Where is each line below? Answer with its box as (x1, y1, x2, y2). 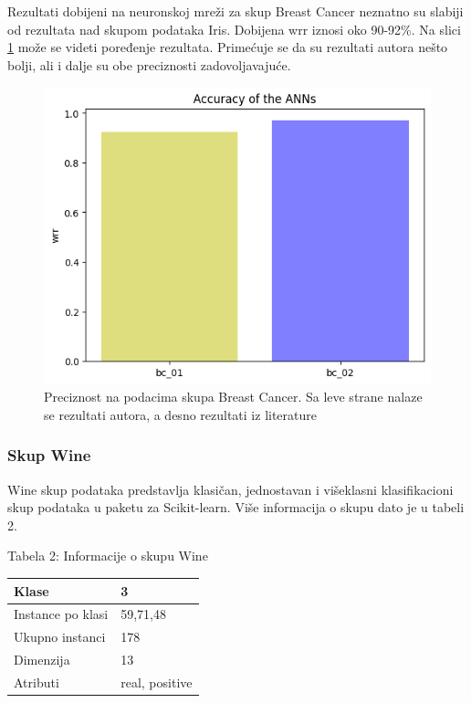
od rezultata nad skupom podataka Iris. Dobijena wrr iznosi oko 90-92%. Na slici (7, 19, 461, 38)
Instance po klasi (14, 604, 109, 624)
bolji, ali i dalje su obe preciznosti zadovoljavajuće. (7, 55, 291, 74)
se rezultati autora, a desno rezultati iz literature (44, 404, 318, 424)
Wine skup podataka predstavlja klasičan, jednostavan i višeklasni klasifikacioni (7, 479, 454, 498)
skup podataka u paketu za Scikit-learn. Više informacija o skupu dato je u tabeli (7, 498, 465, 517)
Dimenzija (14, 650, 70, 669)
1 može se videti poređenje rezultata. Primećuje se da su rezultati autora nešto (7, 37, 448, 57)
